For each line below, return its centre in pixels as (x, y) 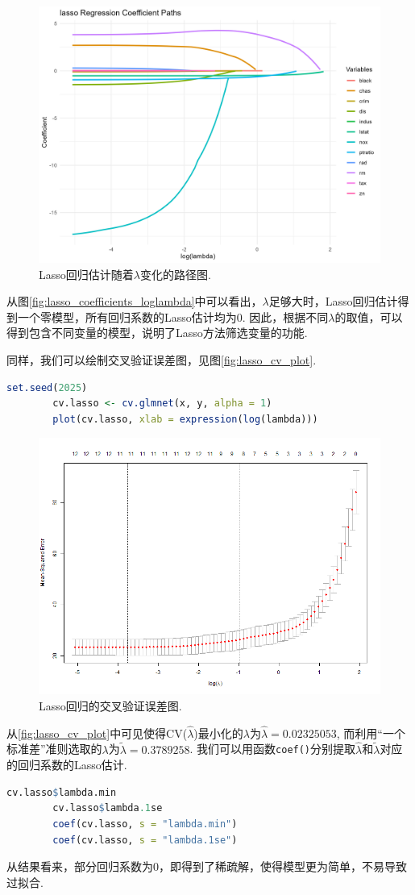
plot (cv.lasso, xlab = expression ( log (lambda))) (185, 419)
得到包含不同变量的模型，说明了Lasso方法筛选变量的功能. (157, 333)
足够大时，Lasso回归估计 (333, 301)
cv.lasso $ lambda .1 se (108, 808)
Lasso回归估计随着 (86, 274)
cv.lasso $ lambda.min (62, 792)
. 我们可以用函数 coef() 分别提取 (273, 749)
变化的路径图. (175, 274)
